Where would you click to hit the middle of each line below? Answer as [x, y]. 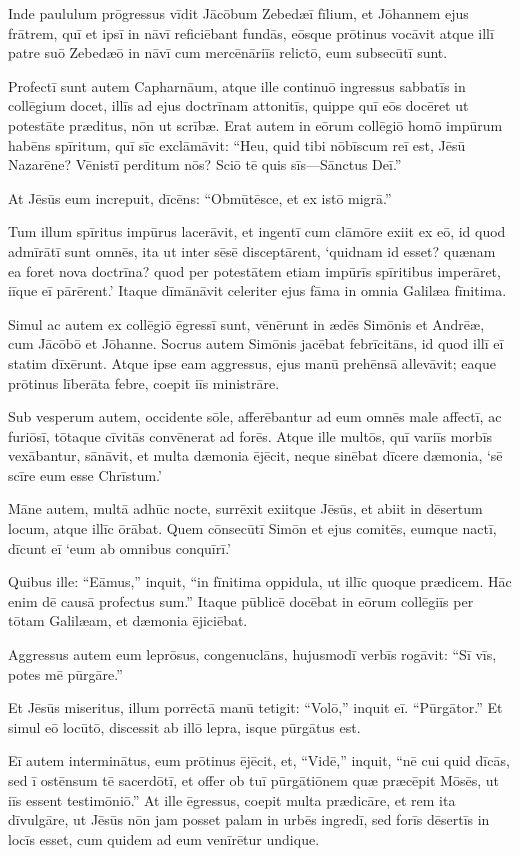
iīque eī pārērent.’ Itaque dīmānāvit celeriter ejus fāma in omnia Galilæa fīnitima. [257, 290]
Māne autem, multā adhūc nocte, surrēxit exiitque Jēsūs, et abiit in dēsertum [245, 508]
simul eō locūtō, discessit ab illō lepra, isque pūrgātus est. [184, 726]
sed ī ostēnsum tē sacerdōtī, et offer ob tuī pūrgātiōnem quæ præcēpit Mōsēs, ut [253, 780]
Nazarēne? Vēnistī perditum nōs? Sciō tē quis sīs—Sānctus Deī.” [205, 164]
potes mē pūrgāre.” [65, 673]
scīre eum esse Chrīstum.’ [85, 474]
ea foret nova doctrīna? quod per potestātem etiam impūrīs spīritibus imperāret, [254, 270]
